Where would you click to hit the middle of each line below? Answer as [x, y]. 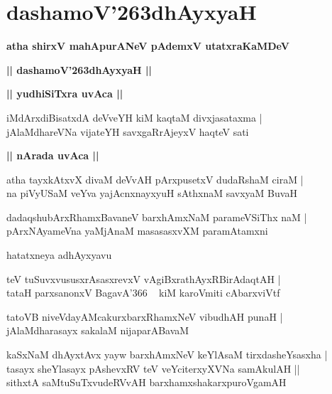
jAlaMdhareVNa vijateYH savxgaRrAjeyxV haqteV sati [128, 131]
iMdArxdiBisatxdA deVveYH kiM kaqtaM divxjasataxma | [134, 117]
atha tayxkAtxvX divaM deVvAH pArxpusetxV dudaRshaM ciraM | [155, 179]
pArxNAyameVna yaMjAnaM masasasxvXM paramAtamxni [137, 231]
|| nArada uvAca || [53, 155]
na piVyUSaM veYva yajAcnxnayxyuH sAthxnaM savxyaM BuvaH [152, 193]
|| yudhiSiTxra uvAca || [65, 94]
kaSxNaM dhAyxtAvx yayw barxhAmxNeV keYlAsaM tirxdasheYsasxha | [167, 355]
